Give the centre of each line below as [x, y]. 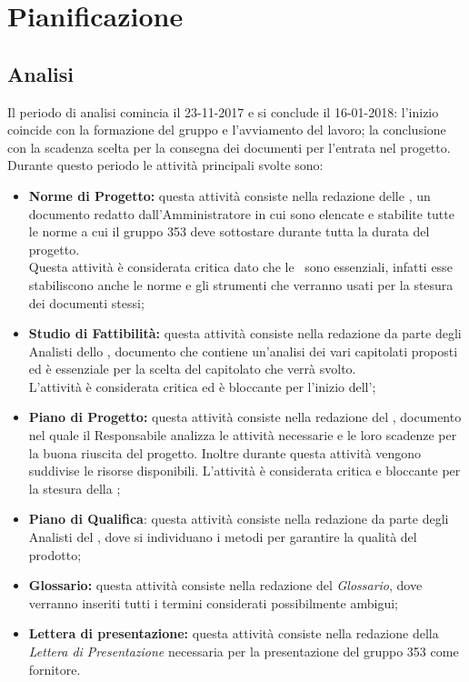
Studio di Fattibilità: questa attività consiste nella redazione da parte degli [245, 333]
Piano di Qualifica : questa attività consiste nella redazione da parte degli [239, 519]
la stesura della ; [75, 488]
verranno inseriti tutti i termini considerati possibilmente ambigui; [213, 602]
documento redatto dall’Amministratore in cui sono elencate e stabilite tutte [241, 213]
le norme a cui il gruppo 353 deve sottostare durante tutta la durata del [229, 231]
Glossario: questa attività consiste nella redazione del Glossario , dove [225, 585]
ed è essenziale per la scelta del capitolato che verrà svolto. [192, 369]
